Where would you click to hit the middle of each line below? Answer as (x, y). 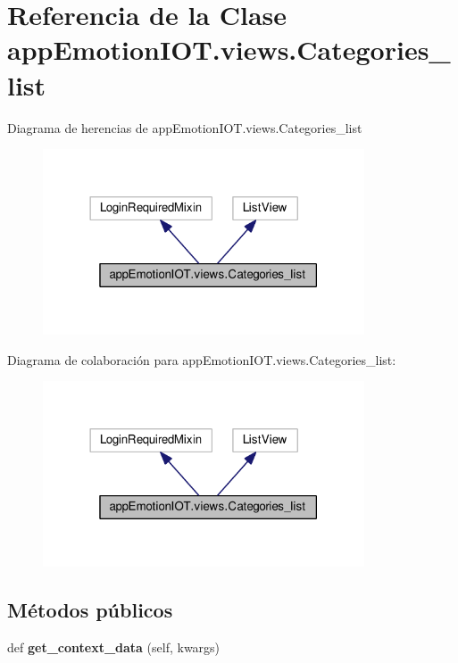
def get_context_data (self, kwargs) (114, 646)
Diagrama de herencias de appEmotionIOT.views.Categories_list (185, 127)
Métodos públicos (90, 609)
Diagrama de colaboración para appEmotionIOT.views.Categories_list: (202, 359)
